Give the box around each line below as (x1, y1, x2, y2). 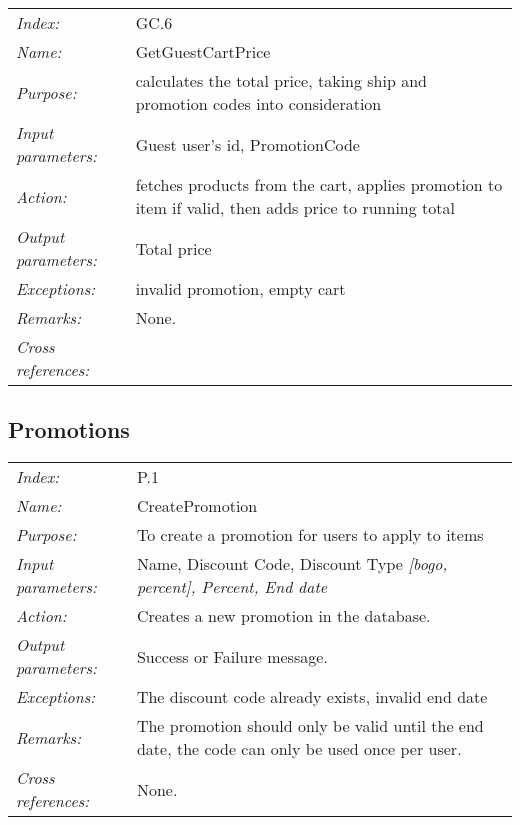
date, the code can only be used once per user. (136, 737, 462, 761)
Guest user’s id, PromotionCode (135, 132, 360, 156)
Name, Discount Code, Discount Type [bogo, (136, 552, 448, 576)
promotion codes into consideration (135, 92, 382, 115)
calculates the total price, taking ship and (135, 69, 427, 92)
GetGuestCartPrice (135, 40, 271, 63)
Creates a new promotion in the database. (136, 604, 431, 628)
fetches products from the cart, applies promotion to (135, 173, 503, 196)
